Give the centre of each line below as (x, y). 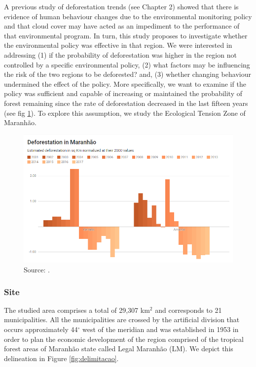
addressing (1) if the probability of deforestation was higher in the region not (120, 54)
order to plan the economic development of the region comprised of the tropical (124, 339)
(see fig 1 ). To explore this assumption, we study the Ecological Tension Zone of (125, 113)
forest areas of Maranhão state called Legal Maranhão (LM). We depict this (119, 349)
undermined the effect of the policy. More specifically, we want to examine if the (125, 83)
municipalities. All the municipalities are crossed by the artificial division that (122, 319)
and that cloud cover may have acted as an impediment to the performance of (122, 26)
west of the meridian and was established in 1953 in (160, 329)
